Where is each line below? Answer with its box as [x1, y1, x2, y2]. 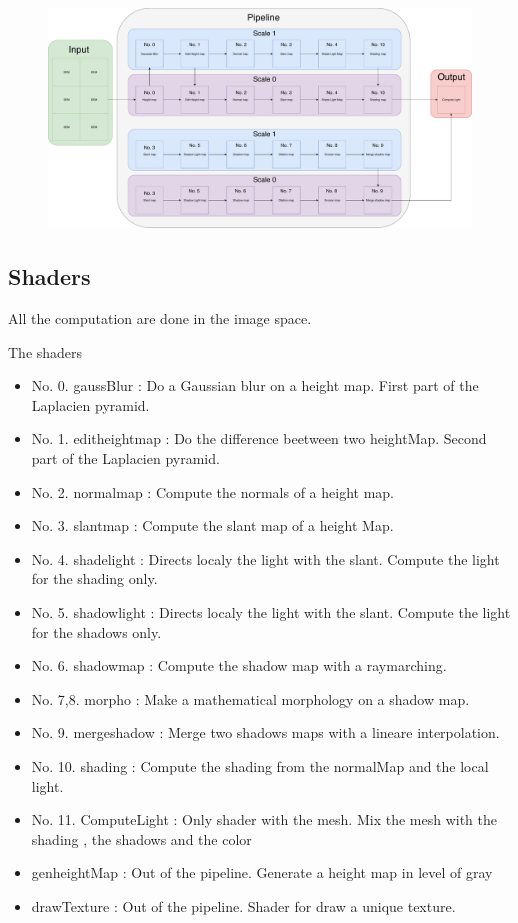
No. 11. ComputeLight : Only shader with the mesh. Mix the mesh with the [31, 809, 497, 830]
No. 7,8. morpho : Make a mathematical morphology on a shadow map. [31, 688, 470, 709]
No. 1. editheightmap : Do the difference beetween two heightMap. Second [31, 428, 487, 449]
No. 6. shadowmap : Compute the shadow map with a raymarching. [31, 655, 447, 676]
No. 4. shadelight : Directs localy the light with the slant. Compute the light [31, 548, 500, 569]
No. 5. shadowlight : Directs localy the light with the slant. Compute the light [31, 602, 511, 623]
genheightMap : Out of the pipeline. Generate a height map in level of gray [31, 862, 493, 883]
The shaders [8, 341, 83, 362]
